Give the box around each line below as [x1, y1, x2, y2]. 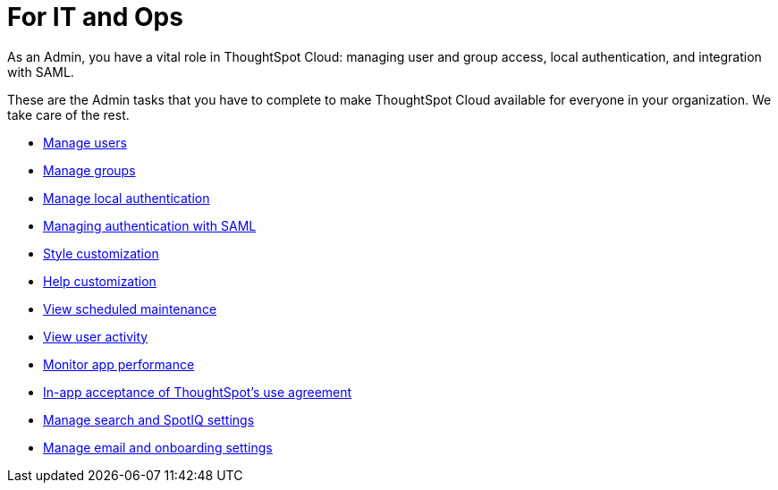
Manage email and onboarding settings [43, 439, 273, 455]
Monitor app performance [43, 356, 195, 372]
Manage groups [43, 162, 136, 178]
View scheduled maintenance [43, 300, 217, 317]
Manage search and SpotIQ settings [43, 411, 255, 427]
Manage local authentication [43, 190, 210, 206]
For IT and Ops [7, 2, 183, 32]
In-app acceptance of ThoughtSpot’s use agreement [43, 384, 352, 400]
